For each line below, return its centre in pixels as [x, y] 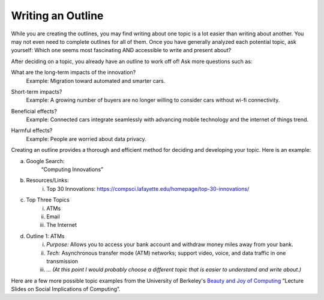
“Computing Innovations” [72, 169]
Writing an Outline [57, 16]
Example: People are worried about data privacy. [86, 139]
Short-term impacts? [37, 91]
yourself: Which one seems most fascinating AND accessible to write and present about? [121, 50]
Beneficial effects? [34, 111]
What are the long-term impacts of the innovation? [73, 73]
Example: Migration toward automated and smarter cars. [96, 80]
